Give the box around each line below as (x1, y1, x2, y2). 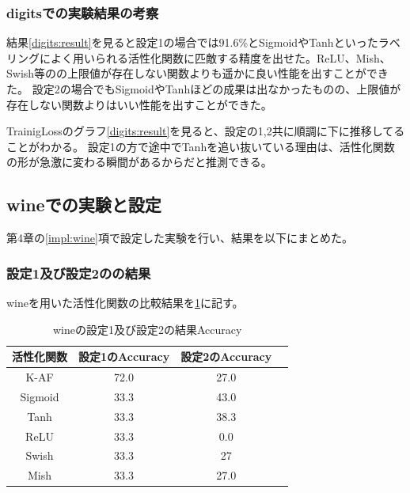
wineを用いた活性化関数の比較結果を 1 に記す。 (6, 294, 244, 310)
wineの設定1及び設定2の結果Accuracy (52, 320, 242, 337)
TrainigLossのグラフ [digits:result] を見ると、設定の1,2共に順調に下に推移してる (6, 123, 405, 139)
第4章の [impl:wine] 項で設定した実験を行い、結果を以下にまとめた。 (6, 229, 353, 246)
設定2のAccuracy (180, 348, 272, 365)
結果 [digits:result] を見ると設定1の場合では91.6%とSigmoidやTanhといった (6, 34, 378, 51)
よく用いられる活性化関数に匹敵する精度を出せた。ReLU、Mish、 (50, 49, 391, 66)
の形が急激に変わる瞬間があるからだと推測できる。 (6, 154, 272, 170)
